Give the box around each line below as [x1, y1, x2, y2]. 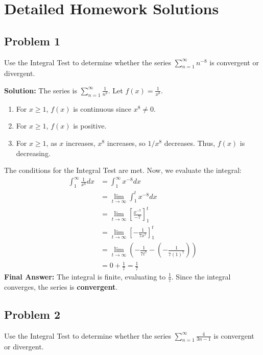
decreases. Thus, [164, 137, 216, 148]
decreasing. [16, 147, 51, 158]
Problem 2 [4, 306, 60, 322]
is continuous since [73, 103, 131, 114]
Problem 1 [4, 33, 60, 48]
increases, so [107, 137, 146, 148]
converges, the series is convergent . [4, 281, 118, 292]
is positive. [73, 120, 107, 131]
